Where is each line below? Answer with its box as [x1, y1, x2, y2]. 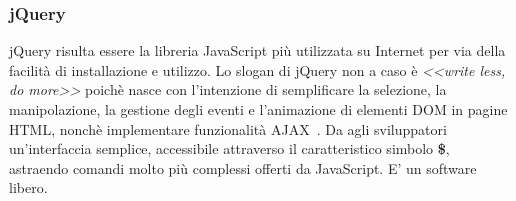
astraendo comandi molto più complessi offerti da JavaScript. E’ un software [9, 157, 477, 178]
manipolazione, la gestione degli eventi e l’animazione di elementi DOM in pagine [9, 99, 508, 119]
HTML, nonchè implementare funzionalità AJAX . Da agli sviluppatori [9, 118, 447, 139]
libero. [9, 177, 48, 198]
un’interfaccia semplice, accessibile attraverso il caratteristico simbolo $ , [9, 138, 450, 159]
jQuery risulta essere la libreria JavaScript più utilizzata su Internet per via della [9, 40, 506, 61]
